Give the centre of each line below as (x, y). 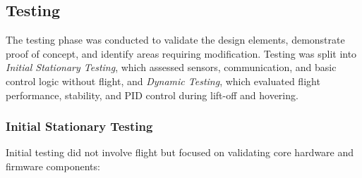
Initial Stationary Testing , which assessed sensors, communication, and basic (171, 67)
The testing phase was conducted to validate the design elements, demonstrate (175, 40)
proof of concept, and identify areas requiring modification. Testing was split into (181, 53)
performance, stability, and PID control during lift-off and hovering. (152, 95)
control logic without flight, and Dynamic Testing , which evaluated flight (163, 81)
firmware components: (53, 166)
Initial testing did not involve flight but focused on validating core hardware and (180, 152)
